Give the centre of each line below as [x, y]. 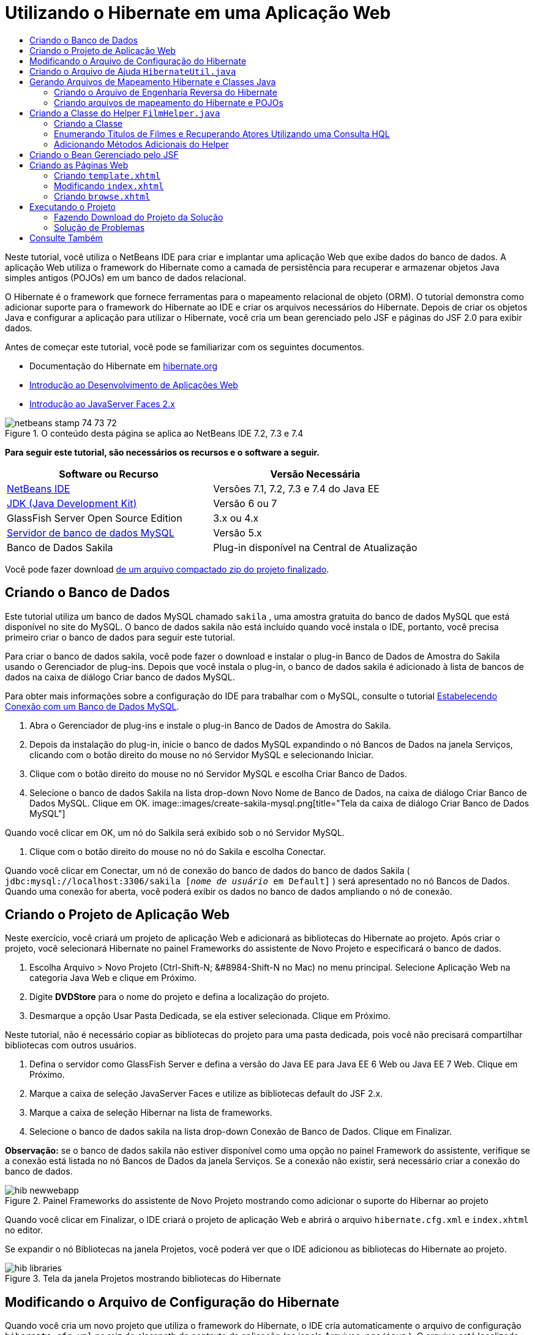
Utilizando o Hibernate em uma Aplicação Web [198, 13]
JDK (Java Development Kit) [72, 503]
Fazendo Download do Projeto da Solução [139, 217]
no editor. [24, 1230]
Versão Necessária [315, 474]
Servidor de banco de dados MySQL [91, 532]
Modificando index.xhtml [109, 186]
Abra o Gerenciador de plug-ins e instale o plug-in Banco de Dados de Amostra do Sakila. [211, 725]
